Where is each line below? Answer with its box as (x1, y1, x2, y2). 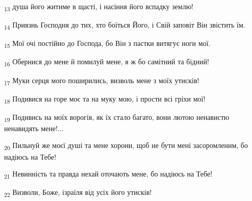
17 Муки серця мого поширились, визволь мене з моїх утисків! (4, 74, 199, 87)
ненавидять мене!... (4, 122, 64, 133)
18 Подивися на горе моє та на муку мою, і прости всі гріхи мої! (4, 93, 206, 105)
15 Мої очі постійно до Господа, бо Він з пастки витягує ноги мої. (4, 38, 211, 50)
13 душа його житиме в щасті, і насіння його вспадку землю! (4, 1, 193, 13)
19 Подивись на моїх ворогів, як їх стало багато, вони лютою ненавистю (4, 111, 230, 123)
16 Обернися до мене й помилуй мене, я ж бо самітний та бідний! (4, 56, 209, 68)
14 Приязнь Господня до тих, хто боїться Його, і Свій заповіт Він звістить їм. (4, 19, 245, 31)
